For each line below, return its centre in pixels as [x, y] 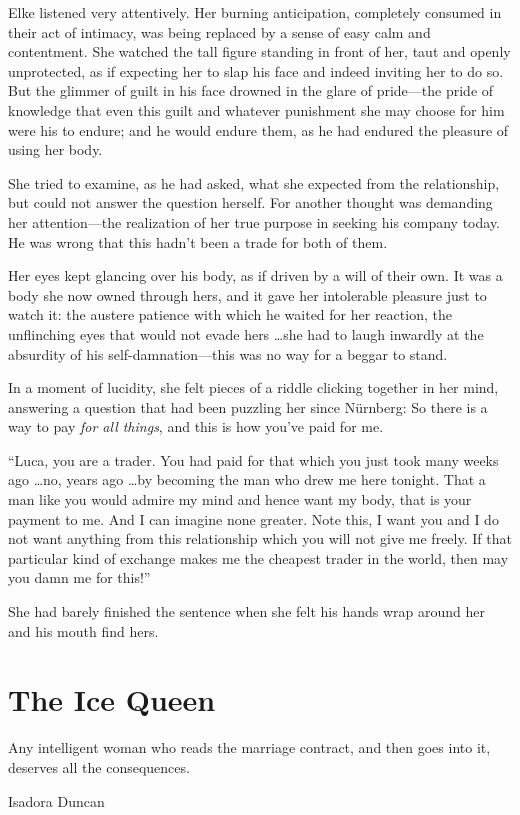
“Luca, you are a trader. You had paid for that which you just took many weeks [253, 459]
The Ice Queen [112, 699]
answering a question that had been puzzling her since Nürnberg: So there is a [248, 406]
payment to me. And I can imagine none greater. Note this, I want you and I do [253, 518]
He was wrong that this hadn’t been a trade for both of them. [198, 241]
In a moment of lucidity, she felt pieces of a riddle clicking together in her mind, [253, 387]
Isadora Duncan [56, 800]
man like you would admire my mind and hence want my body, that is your [240, 499]
